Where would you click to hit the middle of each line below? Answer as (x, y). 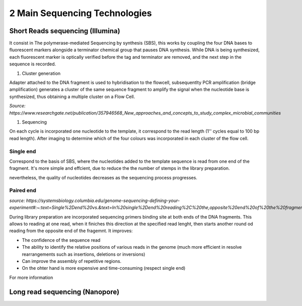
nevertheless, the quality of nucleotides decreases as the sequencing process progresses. (103, 177)
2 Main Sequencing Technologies (81, 13)
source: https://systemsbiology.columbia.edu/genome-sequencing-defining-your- (95, 200)
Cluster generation (41, 73)
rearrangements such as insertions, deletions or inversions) (84, 254)
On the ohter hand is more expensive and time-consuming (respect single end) (104, 268)
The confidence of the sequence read (61, 240)
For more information (31, 277)
